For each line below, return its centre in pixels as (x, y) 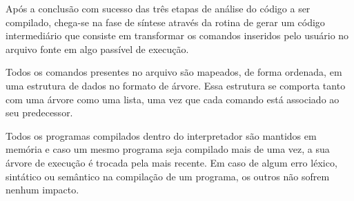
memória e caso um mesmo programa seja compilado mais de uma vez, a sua (168, 149)
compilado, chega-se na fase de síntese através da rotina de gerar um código (165, 22)
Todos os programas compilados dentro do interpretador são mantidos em (161, 135)
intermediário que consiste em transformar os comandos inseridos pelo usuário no (177, 35)
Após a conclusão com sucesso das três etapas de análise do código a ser (158, 8)
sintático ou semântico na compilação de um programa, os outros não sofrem (168, 176)
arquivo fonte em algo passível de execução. (97, 49)
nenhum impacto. (42, 190)
